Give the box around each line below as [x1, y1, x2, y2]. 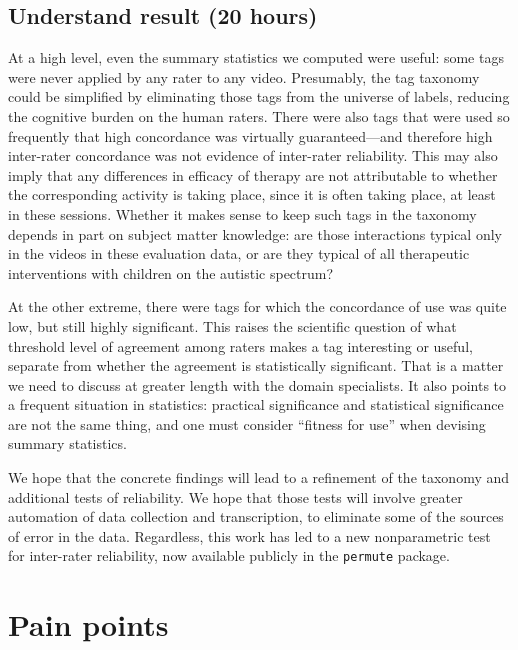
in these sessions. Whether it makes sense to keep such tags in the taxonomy [8, 203, 477, 224]
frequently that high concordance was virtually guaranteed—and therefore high [8, 125, 493, 146]
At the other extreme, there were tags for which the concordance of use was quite [8, 296, 507, 317]
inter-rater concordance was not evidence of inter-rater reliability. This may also [8, 145, 498, 166]
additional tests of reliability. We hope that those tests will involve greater [8, 486, 463, 507]
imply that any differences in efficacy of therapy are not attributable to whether [8, 164, 498, 185]
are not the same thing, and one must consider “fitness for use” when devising [8, 413, 486, 434]
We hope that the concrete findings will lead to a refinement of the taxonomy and [8, 467, 510, 488]
